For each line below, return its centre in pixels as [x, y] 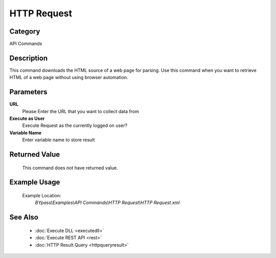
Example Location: [42, 196]
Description [29, 58]
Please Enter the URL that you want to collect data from [80, 111]
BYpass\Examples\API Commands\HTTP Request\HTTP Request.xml [107, 203]
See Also [24, 217]
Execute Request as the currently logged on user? [75, 125]
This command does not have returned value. [70, 168]
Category [25, 31]
